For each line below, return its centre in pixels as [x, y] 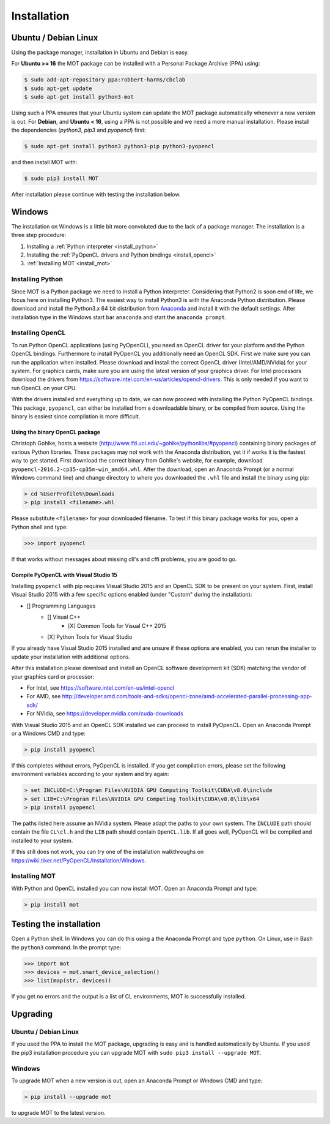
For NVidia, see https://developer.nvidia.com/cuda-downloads [105, 714]
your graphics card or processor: [53, 676]
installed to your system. [42, 840]
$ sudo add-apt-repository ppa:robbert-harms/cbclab [105, 80]
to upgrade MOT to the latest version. [58, 1112]
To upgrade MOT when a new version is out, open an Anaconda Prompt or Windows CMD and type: [137, 1081]
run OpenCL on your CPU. [44, 388]
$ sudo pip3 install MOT [61, 178]
